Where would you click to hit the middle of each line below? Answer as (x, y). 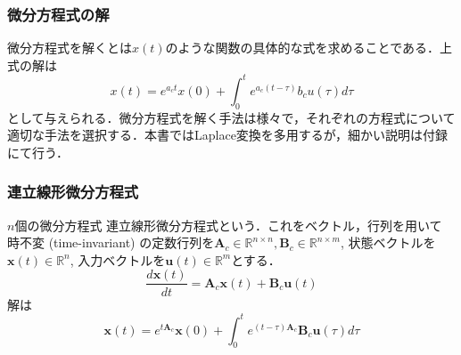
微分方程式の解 (58, 14)
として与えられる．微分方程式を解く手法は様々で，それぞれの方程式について (231, 117)
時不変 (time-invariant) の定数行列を (111, 242)
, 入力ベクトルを (118, 259)
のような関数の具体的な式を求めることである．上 (309, 48)
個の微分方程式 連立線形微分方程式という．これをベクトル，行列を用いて (228, 225)
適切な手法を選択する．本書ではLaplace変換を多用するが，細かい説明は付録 (228, 135)
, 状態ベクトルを (388, 242)
